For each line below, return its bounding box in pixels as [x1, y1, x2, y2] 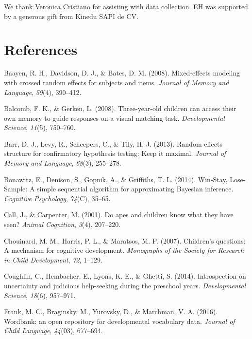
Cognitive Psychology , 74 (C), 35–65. [4, 193, 111, 203]
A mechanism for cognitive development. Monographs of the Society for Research [4, 245, 244, 255]
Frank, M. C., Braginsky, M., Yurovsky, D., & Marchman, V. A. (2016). [4, 306, 218, 317]
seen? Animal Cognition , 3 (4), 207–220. [4, 219, 121, 229]
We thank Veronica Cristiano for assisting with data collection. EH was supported [4, 1, 248, 11]
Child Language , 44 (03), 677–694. [4, 325, 103, 336]
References [4, 39, 78, 59]
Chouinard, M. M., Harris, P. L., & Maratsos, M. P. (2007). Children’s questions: [4, 235, 246, 245]
